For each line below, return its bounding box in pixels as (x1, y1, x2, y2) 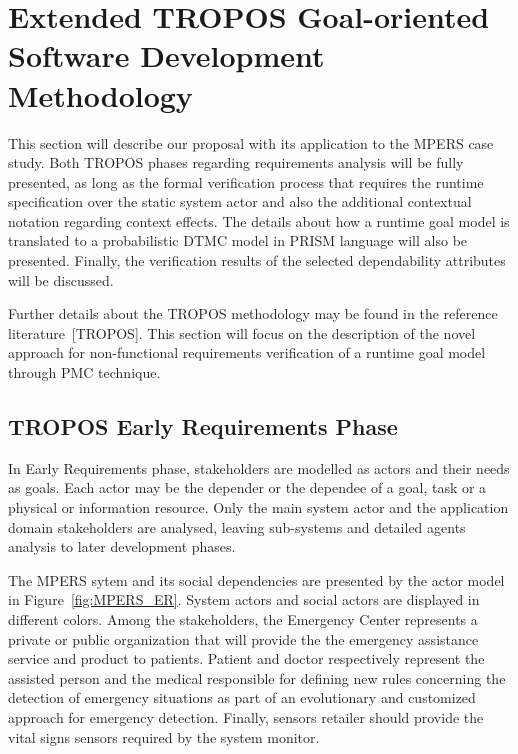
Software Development (8, 35, 325, 76)
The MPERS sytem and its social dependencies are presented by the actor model (8, 569, 505, 590)
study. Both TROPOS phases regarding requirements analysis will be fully (8, 152, 464, 173)
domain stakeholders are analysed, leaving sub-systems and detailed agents (8, 516, 466, 537)
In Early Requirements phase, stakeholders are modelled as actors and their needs (8, 457, 510, 478)
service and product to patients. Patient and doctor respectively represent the (8, 648, 485, 669)
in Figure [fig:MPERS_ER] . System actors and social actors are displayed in (8, 589, 480, 610)
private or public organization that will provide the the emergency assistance (8, 628, 479, 649)
